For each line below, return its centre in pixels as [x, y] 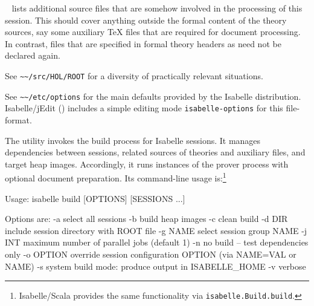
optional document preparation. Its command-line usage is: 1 [116, 177]
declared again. [33, 55]
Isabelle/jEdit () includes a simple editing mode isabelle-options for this [144, 108]
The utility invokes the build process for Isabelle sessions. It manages [133, 140]
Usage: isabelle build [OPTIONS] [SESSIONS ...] [95, 198]
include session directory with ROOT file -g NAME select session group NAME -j [156, 230]
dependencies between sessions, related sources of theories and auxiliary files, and [155, 152]
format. [18, 119]
